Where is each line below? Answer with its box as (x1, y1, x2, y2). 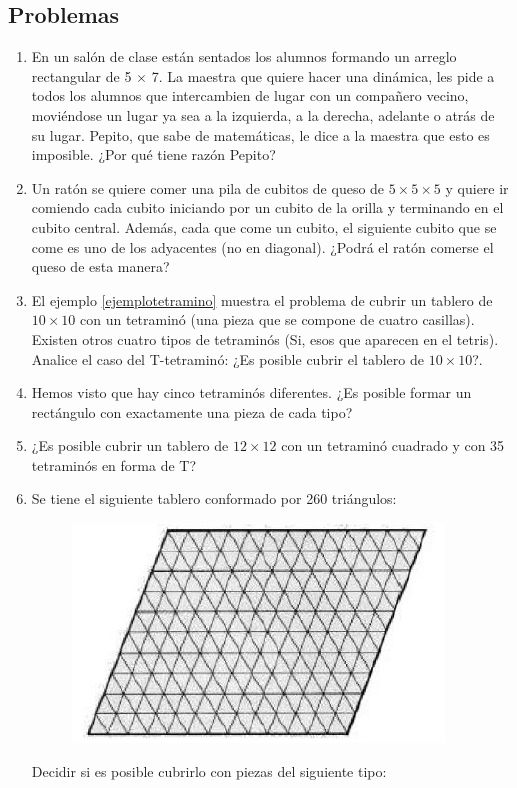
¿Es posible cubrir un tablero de (31, 435, 229, 456)
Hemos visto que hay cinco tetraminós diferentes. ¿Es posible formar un (31, 382, 472, 403)
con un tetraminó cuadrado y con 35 (281, 435, 505, 456)
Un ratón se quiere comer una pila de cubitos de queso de (31, 177, 385, 198)
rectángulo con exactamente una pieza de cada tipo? (31, 401, 353, 422)
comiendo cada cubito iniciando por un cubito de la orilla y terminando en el (31, 197, 504, 218)
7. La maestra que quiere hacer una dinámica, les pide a (151, 65, 495, 86)
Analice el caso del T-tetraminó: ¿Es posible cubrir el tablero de (31, 348, 424, 369)
